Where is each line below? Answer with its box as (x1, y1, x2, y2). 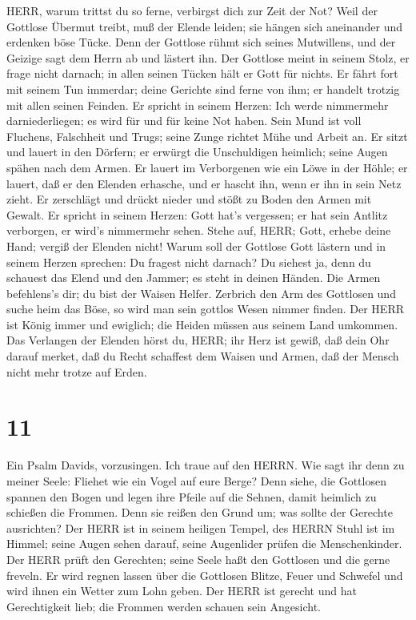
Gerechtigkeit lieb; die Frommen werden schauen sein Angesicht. (6, 598, 321, 614)
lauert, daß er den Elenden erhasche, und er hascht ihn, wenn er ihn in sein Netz (6, 175, 402, 191)
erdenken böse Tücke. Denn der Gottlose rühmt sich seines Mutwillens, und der (6, 34, 396, 50)
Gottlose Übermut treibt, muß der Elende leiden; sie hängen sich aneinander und (6, 18, 402, 34)
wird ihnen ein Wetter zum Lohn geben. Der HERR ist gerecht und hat (6, 582, 357, 599)
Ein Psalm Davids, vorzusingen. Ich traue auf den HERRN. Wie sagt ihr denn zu (6, 457, 405, 473)
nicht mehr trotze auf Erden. (6, 363, 147, 380)
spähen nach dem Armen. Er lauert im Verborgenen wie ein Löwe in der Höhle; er (6, 159, 408, 175)
